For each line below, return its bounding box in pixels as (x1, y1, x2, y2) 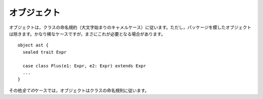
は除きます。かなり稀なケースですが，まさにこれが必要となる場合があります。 (9, 31, 166, 37)
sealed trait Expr (22, 49, 67, 55)
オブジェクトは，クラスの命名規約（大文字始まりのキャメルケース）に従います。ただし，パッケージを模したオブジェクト (9, 24, 252, 30)
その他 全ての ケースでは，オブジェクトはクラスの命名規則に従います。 (9, 87, 150, 93)
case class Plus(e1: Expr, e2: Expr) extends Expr (22, 63, 146, 68)
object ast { (18, 42, 49, 48)
